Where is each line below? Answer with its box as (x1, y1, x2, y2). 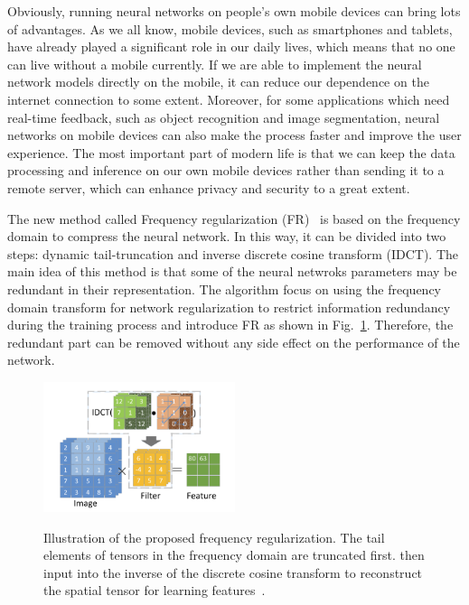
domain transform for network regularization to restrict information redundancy (7, 297, 451, 316)
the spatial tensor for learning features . (43, 581, 266, 600)
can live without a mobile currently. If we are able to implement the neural (7, 54, 422, 73)
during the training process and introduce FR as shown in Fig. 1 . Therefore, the (7, 315, 454, 334)
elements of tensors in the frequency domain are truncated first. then (43, 545, 425, 564)
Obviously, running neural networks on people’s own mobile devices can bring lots (7, 2, 461, 20)
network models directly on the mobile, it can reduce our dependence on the (7, 72, 429, 91)
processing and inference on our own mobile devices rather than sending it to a (7, 161, 445, 180)
